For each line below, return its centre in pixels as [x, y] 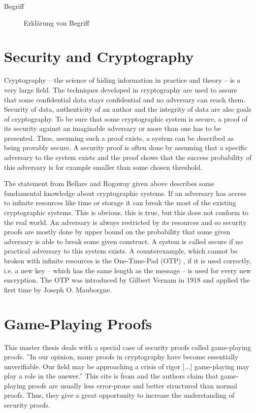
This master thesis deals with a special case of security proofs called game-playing [128, 347]
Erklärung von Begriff [57, 22]
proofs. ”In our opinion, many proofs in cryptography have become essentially [121, 357]
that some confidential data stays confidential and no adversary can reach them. [125, 99]
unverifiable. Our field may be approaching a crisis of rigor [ [94, 366]
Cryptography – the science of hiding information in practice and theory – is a [122, 80]
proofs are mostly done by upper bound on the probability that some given [117, 232]
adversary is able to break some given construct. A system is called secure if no [123, 241]
